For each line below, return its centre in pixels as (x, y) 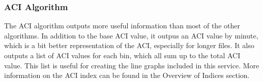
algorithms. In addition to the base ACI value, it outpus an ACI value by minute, (131, 35)
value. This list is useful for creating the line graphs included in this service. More (132, 65)
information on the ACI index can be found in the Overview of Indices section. (127, 75)
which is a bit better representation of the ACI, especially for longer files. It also (129, 45)
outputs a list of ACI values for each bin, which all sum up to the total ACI (122, 55)
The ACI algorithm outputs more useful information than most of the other (122, 26)
